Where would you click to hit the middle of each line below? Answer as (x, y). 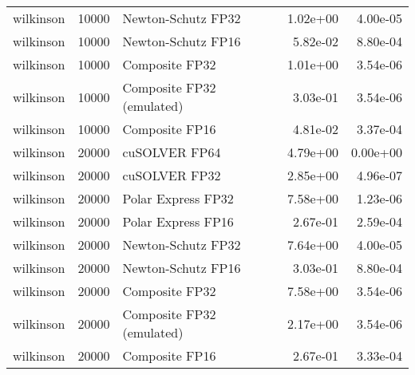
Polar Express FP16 (178, 221)
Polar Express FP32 (178, 198)
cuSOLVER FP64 (172, 152)
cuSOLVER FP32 (172, 175)
